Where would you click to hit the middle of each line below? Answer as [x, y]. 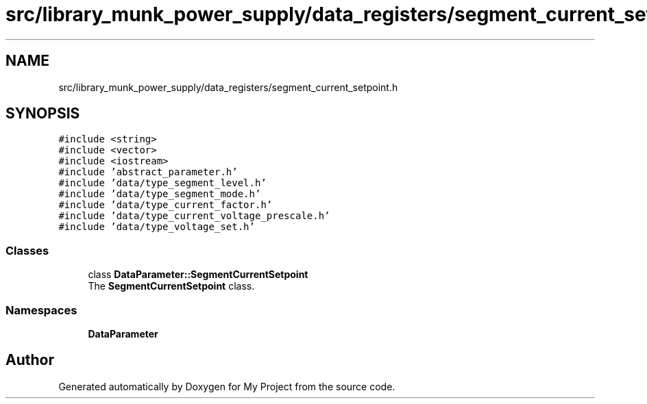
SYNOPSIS [43, 114]
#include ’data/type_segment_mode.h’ [160, 194]
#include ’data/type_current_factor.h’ [166, 205]
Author [30, 360]
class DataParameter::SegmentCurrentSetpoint [198, 275]
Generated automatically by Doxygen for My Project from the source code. [227, 386]
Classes [27, 250]
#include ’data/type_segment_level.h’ [162, 183]
